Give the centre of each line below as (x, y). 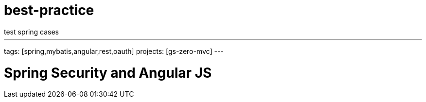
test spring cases (32, 32)
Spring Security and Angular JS (108, 73)
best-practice (49, 10)
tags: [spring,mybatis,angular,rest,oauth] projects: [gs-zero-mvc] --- (114, 51)
